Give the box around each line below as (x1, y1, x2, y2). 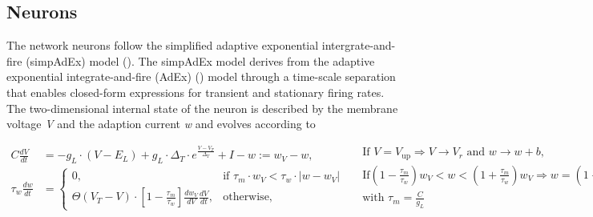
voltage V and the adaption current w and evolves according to (6, 115, 316, 132)
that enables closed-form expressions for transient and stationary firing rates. (6, 83, 385, 100)
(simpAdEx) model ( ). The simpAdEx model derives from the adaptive (26, 52, 375, 69)
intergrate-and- (321, 37, 396, 54)
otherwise (223, 191, 269, 203)
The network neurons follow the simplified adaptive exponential (6, 37, 319, 54)
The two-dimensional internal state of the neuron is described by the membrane (6, 99, 398, 116)
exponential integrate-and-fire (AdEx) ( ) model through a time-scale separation (6, 68, 396, 85)
